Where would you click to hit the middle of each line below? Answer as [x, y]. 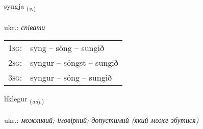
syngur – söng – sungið [71, 78]
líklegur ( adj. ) [24, 99]
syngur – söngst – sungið [74, 63]
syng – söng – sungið [67, 48]
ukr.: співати [25, 27]
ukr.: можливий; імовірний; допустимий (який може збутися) [102, 120]
